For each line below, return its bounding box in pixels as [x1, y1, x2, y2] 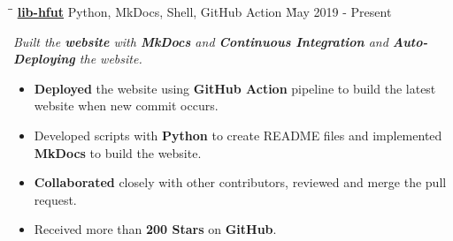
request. [34, 190, 77, 208]
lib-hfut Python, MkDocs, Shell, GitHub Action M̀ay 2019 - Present [17, 3, 392, 20]
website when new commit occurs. [34, 96, 219, 115]
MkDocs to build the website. [34, 143, 202, 162]
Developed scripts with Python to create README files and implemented [34, 125, 442, 144]
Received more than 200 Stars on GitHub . [34, 220, 277, 238]
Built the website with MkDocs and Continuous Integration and [13, 32, 388, 50]
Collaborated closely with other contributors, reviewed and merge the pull [34, 173, 447, 192]
